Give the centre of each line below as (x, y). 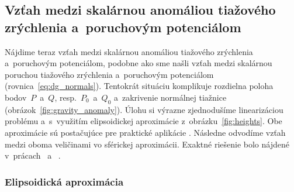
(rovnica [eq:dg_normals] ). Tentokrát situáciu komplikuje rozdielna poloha (139, 86)
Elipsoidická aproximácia (64, 181)
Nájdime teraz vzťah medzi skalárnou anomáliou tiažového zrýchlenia (129, 51)
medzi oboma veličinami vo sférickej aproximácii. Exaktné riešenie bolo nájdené (147, 144)
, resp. (65, 97)
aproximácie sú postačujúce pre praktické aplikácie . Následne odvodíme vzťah (145, 132)
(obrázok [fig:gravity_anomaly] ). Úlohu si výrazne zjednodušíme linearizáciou (144, 109)
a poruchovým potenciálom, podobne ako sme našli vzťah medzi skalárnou (139, 63)
